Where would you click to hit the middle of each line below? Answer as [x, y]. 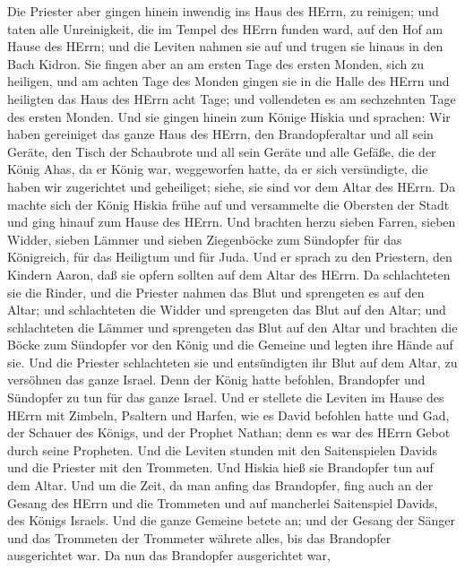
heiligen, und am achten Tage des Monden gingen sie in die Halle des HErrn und [228, 81]
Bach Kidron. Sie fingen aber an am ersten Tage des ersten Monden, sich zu [215, 63]
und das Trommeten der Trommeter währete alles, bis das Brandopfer [199, 537]
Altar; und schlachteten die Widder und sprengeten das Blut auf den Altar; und [227, 310]
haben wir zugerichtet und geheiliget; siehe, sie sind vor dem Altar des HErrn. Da [232, 186]
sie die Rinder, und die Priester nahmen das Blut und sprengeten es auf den [216, 292]
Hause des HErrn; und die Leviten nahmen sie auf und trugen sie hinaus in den [225, 46]
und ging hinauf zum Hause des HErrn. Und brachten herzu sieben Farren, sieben [232, 222]
